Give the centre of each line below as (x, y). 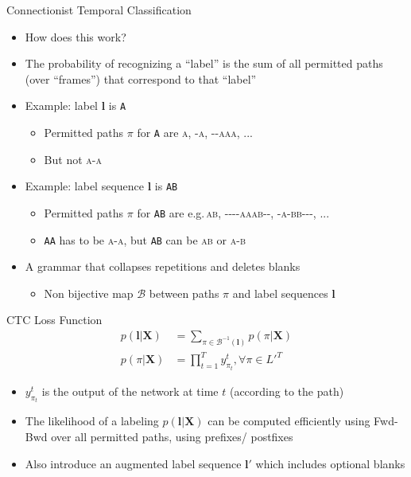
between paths (184, 293)
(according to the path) (287, 391)
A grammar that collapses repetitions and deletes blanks (163, 266)
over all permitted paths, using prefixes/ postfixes (172, 436)
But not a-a (73, 159)
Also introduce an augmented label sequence (133, 463)
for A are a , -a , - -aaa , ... (195, 133)
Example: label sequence (85, 186)
